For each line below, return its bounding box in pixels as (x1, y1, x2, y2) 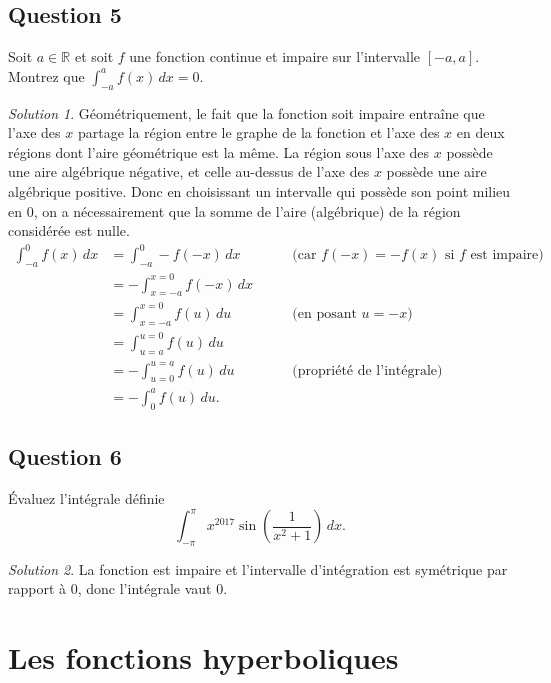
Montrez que (8, 65, 85, 86)
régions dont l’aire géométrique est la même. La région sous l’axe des (8, 141, 430, 162)
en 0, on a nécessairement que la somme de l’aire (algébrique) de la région (8, 200, 461, 221)
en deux (456, 122, 505, 143)
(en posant (292, 306, 357, 321)
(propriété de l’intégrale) (292, 363, 443, 378)
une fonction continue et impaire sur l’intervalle (129, 46, 421, 67)
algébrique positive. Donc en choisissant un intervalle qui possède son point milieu (8, 180, 511, 201)
